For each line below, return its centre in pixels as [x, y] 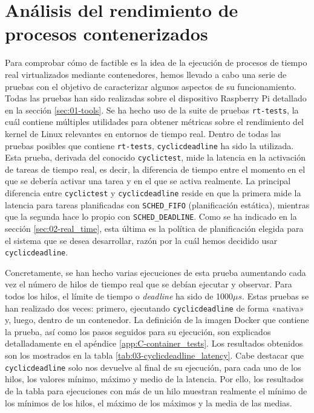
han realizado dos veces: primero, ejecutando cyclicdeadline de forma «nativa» [155, 308]
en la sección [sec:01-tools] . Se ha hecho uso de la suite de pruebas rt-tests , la [152, 110]
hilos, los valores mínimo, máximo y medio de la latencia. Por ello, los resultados [154, 379]
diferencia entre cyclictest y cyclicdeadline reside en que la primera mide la [153, 193]
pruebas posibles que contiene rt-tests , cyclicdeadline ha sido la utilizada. [149, 145]
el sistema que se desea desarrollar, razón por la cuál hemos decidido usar [141, 240]
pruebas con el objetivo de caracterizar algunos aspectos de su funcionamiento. [151, 86]
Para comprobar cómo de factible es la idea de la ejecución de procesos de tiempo [156, 62]
